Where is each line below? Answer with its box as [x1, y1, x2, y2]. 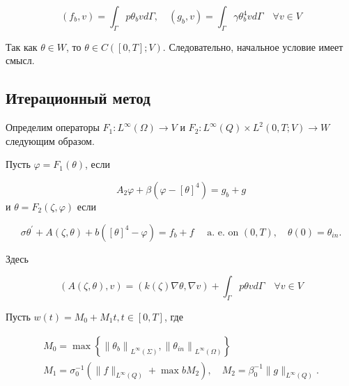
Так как [6, 39, 38, 54]
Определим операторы [6, 120, 100, 134]
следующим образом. [6, 133, 95, 148]
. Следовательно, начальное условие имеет [162, 39, 343, 54]
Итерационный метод [6, 87, 150, 109]
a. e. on [207, 227, 239, 238]
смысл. [6, 53, 35, 68]
